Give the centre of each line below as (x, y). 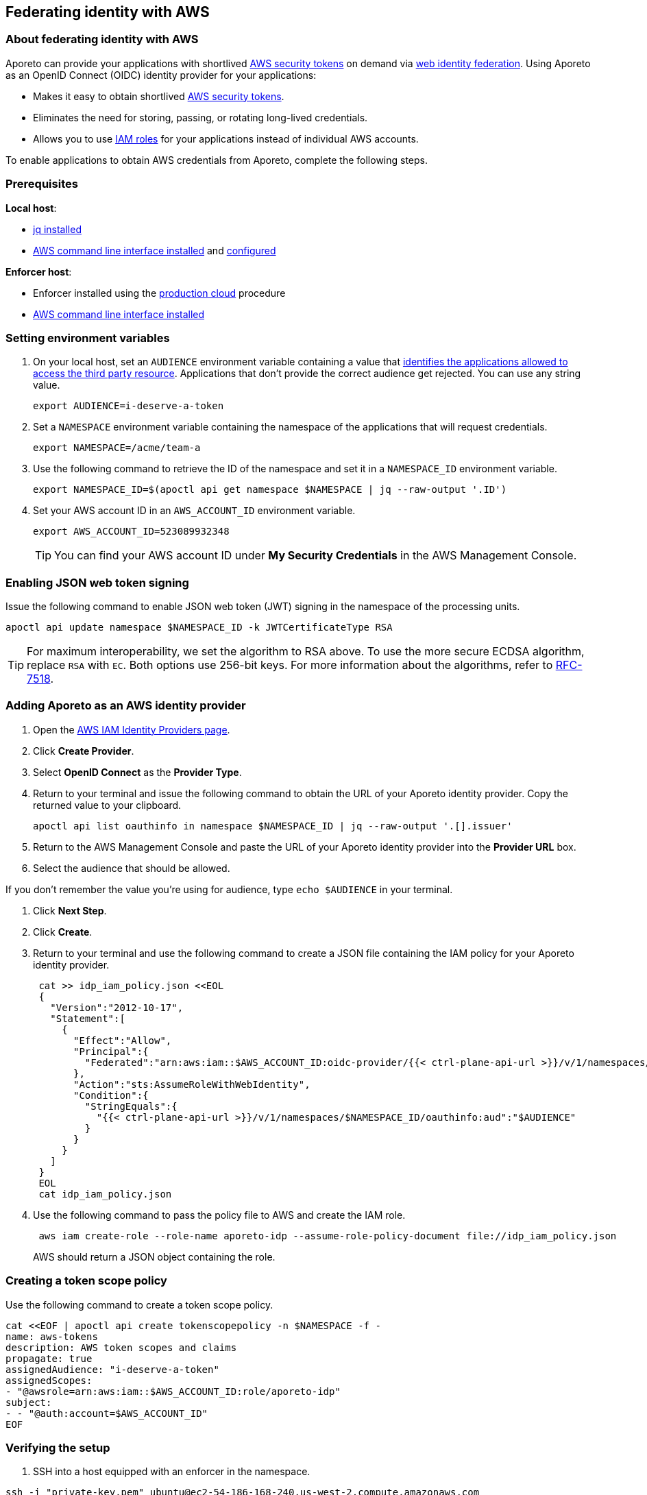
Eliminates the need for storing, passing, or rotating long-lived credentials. (200, 117)
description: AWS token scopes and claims (121, 1347)
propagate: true (49, 1358)
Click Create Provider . (84, 751)
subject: (29, 1402)
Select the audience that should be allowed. (132, 868)
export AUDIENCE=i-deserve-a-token (129, 406)
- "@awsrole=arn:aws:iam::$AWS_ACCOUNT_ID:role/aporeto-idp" (173, 1391)
